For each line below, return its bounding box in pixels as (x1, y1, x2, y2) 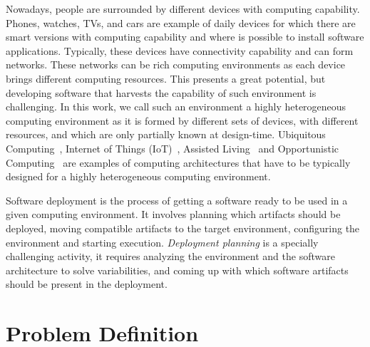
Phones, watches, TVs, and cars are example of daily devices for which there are (6, 15, 356, 30)
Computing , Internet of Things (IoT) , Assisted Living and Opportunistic (6, 140, 339, 155)
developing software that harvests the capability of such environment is (6, 85, 317, 100)
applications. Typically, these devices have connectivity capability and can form (6, 43, 354, 58)
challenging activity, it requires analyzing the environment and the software (6, 249, 335, 264)
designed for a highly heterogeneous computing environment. (6, 169, 271, 184)
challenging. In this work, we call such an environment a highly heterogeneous (6, 99, 346, 114)
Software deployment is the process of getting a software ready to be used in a (6, 192, 348, 207)
